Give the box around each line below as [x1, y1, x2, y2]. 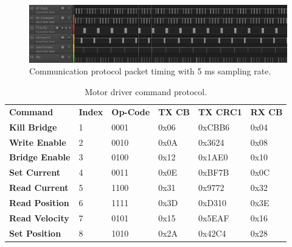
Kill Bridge [9, 120, 57, 133]
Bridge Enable [9, 151, 71, 163]
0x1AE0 [198, 151, 228, 163]
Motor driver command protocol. [85, 85, 207, 98]
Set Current [9, 166, 60, 179]
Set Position [9, 226, 61, 239]
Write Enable [9, 135, 66, 148]
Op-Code [111, 105, 150, 118]
